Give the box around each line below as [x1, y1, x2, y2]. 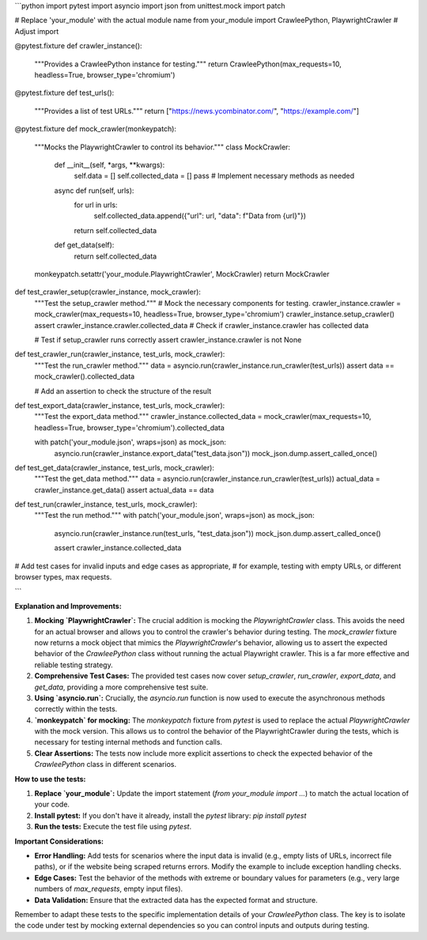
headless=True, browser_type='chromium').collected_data [34, 423, 225, 432]
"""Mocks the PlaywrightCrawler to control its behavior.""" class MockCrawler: [34, 142, 291, 152]
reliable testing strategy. [34, 660, 114, 670]
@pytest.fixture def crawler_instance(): [14, 41, 142, 51]
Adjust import [14, 26, 59, 36]
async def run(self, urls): [54, 186, 134, 195]
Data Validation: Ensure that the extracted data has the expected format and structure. [34, 895, 318, 904]
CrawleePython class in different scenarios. [34, 760, 177, 769]
